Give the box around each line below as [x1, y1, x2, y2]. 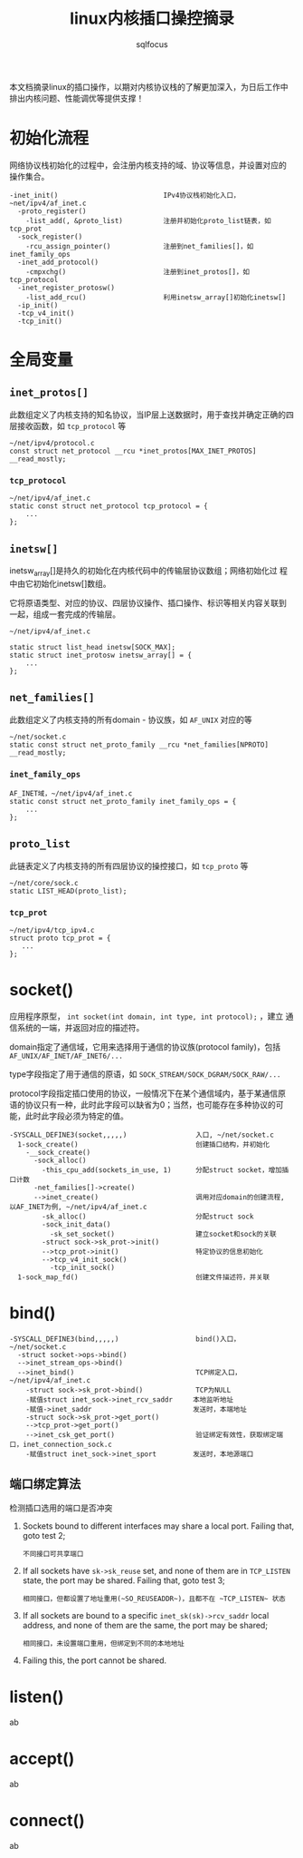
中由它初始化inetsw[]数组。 [9, 578, 111, 589]
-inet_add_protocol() [17, 258, 99, 267]
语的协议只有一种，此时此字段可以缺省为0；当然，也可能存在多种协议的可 [9, 1099, 284, 1110]
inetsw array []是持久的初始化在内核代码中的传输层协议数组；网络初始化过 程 [9, 564, 288, 578]
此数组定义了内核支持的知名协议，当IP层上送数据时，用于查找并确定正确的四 [9, 409, 294, 420]
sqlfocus [135, 38, 169, 50]
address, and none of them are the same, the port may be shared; [22, 1619, 269, 1630]
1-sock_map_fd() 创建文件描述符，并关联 [17, 1272, 270, 1282]
